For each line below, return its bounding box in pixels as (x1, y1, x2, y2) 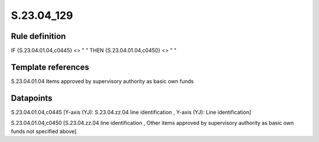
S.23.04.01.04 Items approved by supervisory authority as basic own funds (11, 77, 194, 85)
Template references (11, 62, 90, 72)
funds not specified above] (11, 127, 77, 135)
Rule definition (11, 31, 66, 41)
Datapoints (11, 93, 53, 103)
